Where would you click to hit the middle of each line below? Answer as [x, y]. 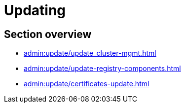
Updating [35, 10]
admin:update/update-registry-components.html [102, 69]
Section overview [48, 34]
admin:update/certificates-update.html [87, 84]
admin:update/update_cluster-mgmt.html [90, 53]
